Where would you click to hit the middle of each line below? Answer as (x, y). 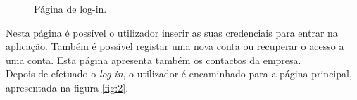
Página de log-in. (70, 8)
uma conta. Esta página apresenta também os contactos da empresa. (154, 60)
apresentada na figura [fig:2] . (67, 87)
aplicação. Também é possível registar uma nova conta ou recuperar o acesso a (175, 46)
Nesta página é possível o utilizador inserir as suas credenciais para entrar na (172, 32)
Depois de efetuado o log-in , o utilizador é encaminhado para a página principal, (179, 74)
